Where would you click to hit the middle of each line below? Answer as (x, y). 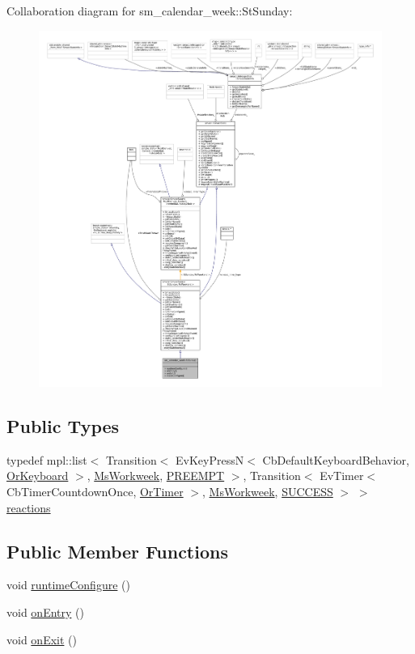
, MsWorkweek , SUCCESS (268, 491)
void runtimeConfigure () (68, 585)
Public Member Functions (117, 551)
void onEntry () (45, 612)
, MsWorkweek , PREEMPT (156, 476)
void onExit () (42, 639)
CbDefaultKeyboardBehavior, (336, 459)
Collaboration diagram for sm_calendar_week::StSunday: (150, 11)
